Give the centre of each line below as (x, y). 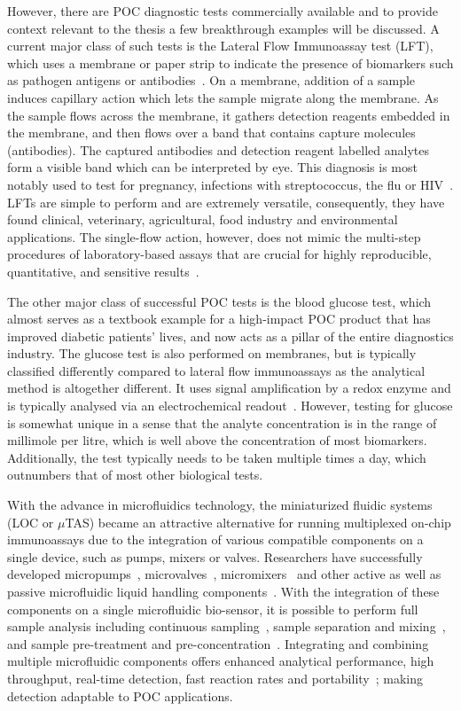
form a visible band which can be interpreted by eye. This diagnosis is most (212, 167)
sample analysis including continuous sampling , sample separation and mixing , (227, 626)
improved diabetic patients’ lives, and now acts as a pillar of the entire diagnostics (230, 336)
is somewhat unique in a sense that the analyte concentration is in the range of (222, 422)
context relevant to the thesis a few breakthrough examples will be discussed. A (223, 28)
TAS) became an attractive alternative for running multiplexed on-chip (258, 522)
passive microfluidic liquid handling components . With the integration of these (223, 591)
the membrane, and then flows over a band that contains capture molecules (211, 133)
